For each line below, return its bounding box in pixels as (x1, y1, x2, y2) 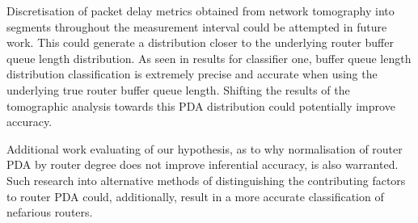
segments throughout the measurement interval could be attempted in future (6, 18, 387, 35)
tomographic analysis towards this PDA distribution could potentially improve (6, 97, 395, 114)
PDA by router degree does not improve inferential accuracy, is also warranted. (6, 156, 399, 173)
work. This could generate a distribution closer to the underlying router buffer (6, 34, 394, 51)
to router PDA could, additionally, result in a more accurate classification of (6, 187, 384, 204)
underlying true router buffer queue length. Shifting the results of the (6, 81, 350, 98)
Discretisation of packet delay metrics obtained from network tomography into (6, 2, 395, 19)
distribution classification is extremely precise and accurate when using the (6, 65, 378, 82)
